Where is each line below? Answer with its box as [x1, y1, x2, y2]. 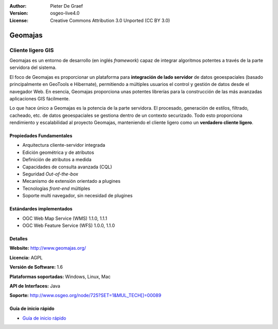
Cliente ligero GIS [9, 46, 54, 54]
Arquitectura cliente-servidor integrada [22, 142, 106, 148]
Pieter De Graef [50, 3, 83, 9]
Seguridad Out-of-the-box [22, 171, 78, 177]
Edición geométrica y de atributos [22, 149, 95, 155]
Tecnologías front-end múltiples [22, 185, 90, 192]
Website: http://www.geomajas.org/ [9, 245, 86, 251]
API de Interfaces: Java [9, 283, 60, 289]
